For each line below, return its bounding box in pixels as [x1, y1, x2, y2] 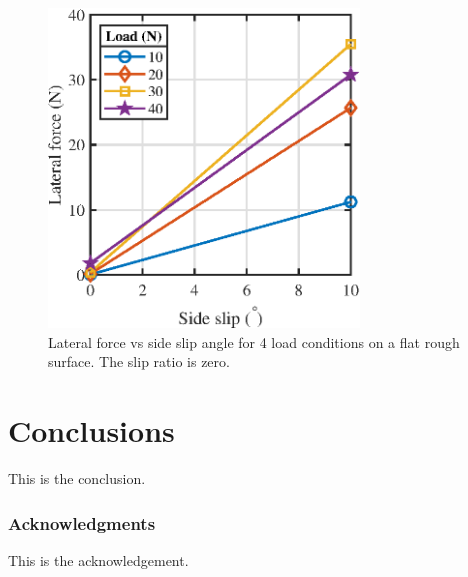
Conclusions [8, 410, 175, 451]
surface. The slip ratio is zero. [48, 351, 230, 372]
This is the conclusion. [8, 468, 146, 489]
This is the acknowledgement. [8, 549, 189, 570]
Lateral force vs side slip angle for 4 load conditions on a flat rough [48, 331, 460, 352]
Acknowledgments [8, 510, 156, 535]
